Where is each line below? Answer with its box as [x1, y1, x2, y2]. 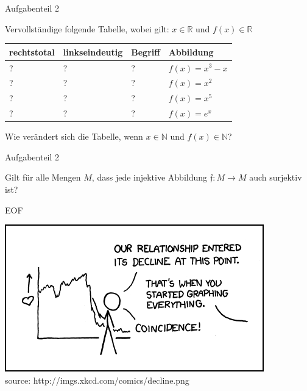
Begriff [131, 45, 160, 58]
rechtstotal [9, 45, 55, 58]
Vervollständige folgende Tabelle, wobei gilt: [5, 22, 169, 35]
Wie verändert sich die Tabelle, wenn [5, 130, 143, 143]
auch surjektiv [249, 171, 302, 184]
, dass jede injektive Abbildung [91, 171, 208, 184]
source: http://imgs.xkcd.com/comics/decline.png [5, 373, 189, 386]
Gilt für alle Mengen [5, 171, 81, 184]
